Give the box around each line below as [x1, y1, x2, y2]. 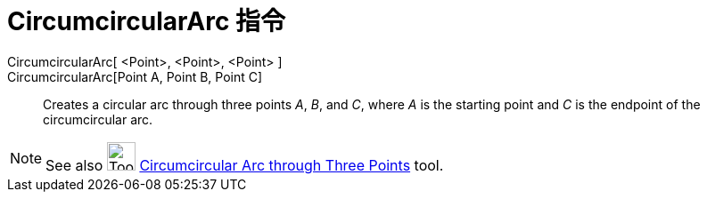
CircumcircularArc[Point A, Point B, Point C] [7, 68, 263, 84]
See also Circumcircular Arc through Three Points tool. [45, 155, 444, 174]
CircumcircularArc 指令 [7, 6, 286, 36]
